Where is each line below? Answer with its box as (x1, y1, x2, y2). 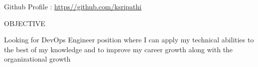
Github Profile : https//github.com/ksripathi (4, 1, 141, 11)
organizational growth (4, 54, 71, 64)
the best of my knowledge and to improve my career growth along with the (4, 44, 233, 54)
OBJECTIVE (4, 18, 45, 28)
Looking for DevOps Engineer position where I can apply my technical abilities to (4, 34, 254, 45)
